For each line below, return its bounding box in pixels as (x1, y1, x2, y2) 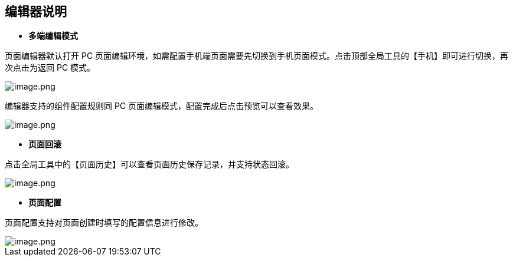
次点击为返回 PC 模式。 (5, 62, 96, 73)
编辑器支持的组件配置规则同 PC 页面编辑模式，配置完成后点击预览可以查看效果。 (5, 101, 319, 111)
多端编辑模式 (28, 31, 78, 41)
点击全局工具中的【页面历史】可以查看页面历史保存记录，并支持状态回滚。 (5, 159, 294, 170)
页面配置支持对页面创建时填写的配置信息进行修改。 (5, 217, 203, 228)
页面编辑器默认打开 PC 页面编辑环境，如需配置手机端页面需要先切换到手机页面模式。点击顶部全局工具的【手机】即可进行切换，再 (5, 51, 509, 61)
